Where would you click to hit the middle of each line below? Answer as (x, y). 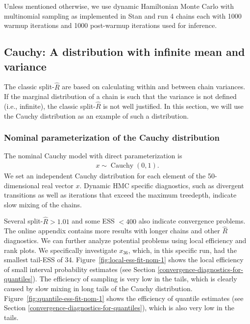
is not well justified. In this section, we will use (173, 106)
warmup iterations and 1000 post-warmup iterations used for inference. (111, 25)
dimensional (22, 185)
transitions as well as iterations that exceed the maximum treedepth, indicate (120, 195)
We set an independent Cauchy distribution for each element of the (105, 176)
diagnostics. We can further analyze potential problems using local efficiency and (125, 240)
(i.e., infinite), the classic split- (50, 106)
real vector (58, 185)
